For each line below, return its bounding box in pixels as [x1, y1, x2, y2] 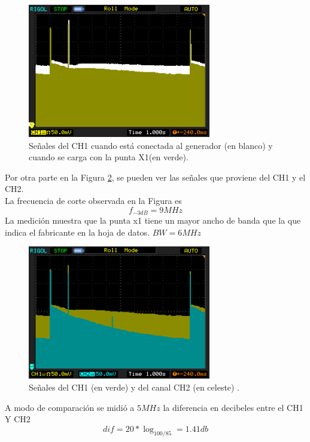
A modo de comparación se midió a [5, 401, 135, 413]
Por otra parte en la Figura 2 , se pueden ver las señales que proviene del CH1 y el [5, 170, 306, 183]
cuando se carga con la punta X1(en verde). [29, 151, 189, 163]
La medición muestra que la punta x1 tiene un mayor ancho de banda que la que [5, 214, 301, 227]
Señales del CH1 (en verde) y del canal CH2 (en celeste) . [29, 380, 240, 393]
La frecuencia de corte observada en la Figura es [5, 194, 182, 207]
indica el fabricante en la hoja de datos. [5, 225, 150, 238]
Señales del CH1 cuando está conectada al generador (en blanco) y [29, 139, 273, 151]
